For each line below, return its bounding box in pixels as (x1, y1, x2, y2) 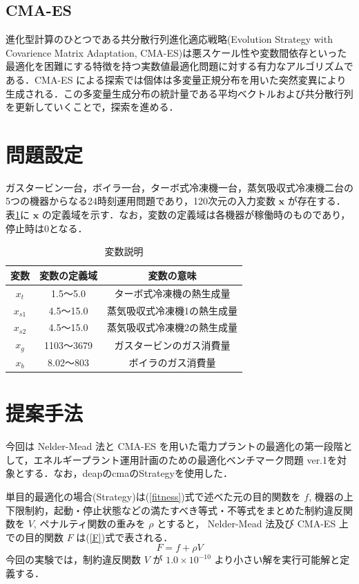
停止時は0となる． (6, 220, 88, 235)
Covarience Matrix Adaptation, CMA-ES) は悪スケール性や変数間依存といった (6, 45, 347, 59)
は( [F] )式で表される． (76, 529, 173, 544)
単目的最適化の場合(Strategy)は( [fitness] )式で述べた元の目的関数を (6, 489, 301, 503)
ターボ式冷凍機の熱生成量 (114, 285, 231, 300)
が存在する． (287, 194, 346, 208)
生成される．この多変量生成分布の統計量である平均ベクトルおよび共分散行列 (6, 86, 353, 100)
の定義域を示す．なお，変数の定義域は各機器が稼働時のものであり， (41, 207, 351, 222)
